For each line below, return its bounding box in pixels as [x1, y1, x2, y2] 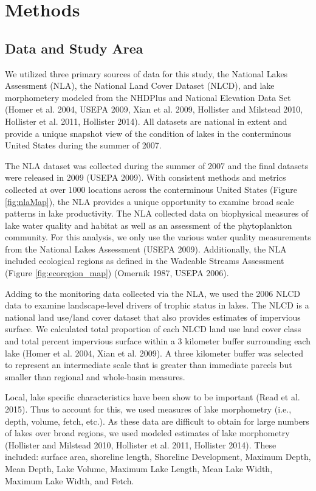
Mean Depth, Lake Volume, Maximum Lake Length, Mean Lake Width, [5, 462, 273, 475]
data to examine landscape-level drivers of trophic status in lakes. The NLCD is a [5, 299, 309, 312]
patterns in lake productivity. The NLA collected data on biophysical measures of [5, 207, 309, 220]
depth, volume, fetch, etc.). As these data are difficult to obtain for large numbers [5, 414, 309, 427]
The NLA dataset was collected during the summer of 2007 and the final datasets [5, 159, 309, 172]
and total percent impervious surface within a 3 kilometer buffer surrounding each [5, 335, 311, 347]
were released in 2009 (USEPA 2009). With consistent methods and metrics [5, 171, 286, 184]
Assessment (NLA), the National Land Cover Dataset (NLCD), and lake [5, 79, 275, 92]
